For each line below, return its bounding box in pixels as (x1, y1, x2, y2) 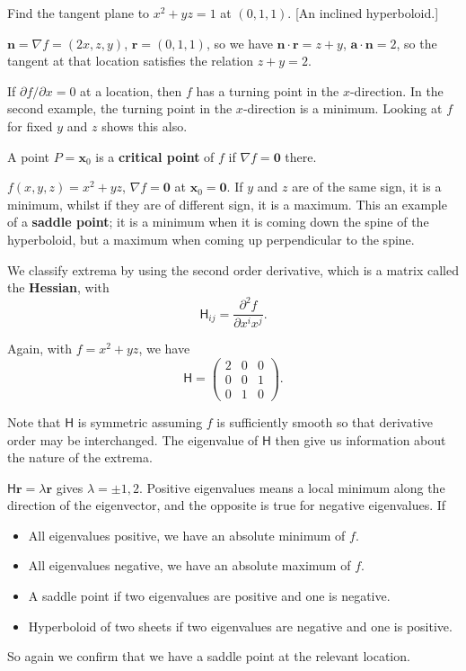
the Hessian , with (7, 278, 110, 297)
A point (7, 147, 50, 166)
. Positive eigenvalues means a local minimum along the (138, 478, 445, 497)
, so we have (206, 33, 273, 52)
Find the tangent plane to (7, 4, 150, 22)
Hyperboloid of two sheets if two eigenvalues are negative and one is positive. (28, 616, 453, 635)
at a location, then (80, 81, 182, 100)
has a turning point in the (196, 81, 339, 100)
